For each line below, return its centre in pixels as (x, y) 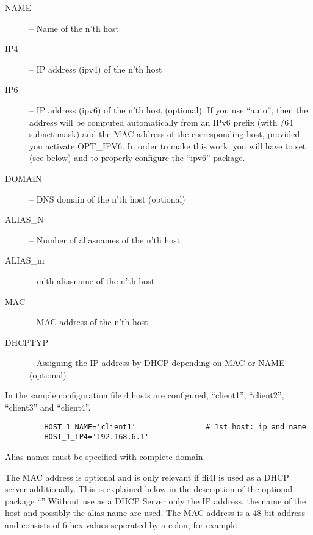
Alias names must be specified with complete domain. (105, 456)
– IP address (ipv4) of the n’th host (96, 69)
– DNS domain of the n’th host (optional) (107, 199)
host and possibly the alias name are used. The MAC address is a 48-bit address (155, 513)
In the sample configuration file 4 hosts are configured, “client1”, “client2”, (145, 395)
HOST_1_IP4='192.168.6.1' (97, 437)
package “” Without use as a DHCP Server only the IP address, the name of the (156, 501)
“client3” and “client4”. (48, 407)
